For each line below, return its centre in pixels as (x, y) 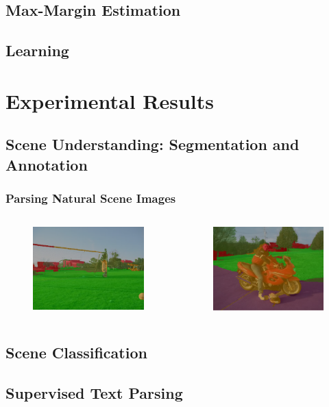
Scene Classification (76, 353)
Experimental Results (110, 100)
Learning (37, 50)
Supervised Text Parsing (94, 393)
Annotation (47, 164)
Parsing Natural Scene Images (91, 198)
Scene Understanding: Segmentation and (153, 144)
